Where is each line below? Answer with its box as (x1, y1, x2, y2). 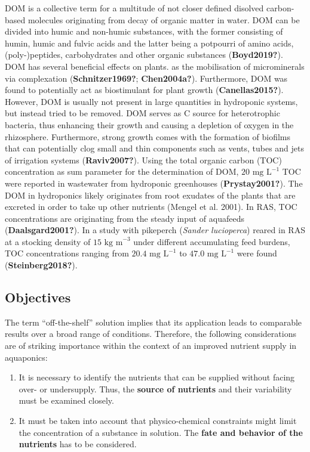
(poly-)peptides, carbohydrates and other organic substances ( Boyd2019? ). (5, 48, 283, 61)
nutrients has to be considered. (19, 438, 137, 450)
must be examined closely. (19, 394, 114, 407)
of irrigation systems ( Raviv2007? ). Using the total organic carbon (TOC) (5, 153, 282, 166)
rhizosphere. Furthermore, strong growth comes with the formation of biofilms (5, 130, 291, 143)
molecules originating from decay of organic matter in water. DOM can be (27, 13, 300, 26)
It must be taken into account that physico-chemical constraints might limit (19, 414, 297, 427)
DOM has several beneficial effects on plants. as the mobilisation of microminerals (5, 60, 305, 72)
